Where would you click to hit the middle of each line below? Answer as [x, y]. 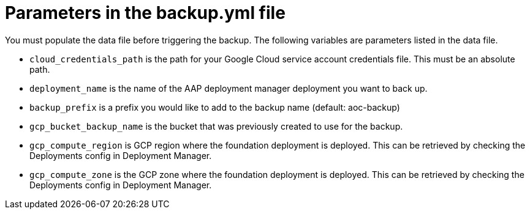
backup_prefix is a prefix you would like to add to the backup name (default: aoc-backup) [215, 107]
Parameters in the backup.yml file [145, 13]
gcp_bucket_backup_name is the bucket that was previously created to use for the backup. [216, 126]
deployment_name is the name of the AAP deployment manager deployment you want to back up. [229, 88]
